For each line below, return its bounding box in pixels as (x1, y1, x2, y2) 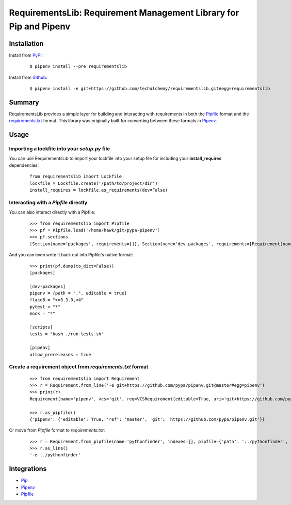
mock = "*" (30, 311, 56, 316)
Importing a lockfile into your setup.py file (9, 145, 110, 152)
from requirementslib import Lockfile (30, 174, 122, 180)
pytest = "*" (30, 304, 61, 309)
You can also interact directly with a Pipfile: (9, 209, 96, 215)
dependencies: (9, 162, 39, 168)
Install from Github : (9, 74, 48, 80)
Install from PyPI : (9, 52, 43, 58)
